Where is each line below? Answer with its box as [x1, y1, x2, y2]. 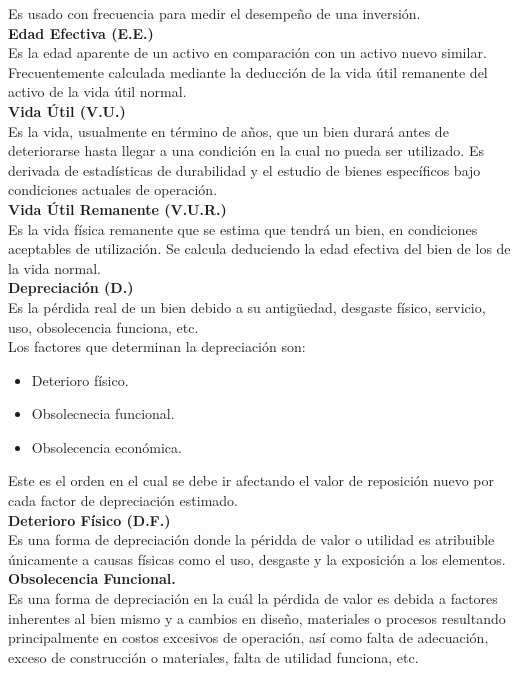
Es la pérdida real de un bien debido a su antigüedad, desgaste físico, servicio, [8, 296, 486, 317]
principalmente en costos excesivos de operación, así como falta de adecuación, [8, 627, 489, 648]
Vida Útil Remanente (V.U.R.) [8, 198, 227, 219]
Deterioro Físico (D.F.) [8, 509, 171, 530]
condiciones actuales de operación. [8, 179, 218, 200]
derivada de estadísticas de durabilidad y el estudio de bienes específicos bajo [8, 159, 481, 180]
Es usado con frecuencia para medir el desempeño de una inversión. [8, 3, 421, 23]
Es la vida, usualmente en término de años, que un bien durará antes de [8, 120, 449, 141]
